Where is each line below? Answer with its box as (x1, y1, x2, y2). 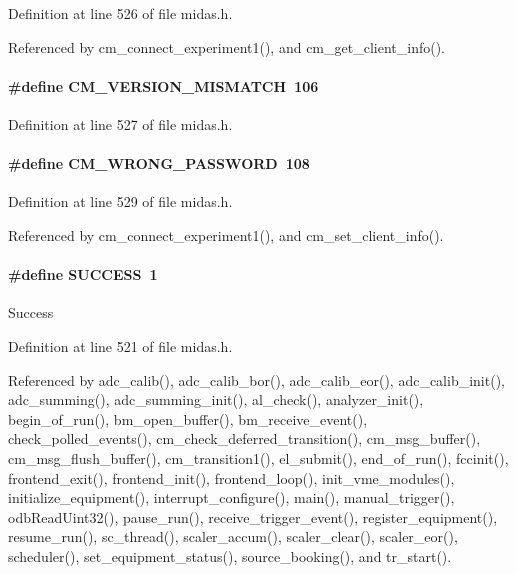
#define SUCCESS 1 (8, 264, 158, 285)
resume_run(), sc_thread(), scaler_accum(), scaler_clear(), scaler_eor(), (8, 526, 458, 547)
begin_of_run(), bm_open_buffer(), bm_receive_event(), (8, 408, 368, 429)
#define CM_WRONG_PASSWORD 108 (8, 153, 310, 174)
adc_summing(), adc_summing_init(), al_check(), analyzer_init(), (8, 389, 424, 410)
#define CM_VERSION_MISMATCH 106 (8, 75, 319, 96)
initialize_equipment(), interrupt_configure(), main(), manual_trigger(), (8, 487, 455, 508)
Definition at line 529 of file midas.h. (8, 191, 233, 212)
